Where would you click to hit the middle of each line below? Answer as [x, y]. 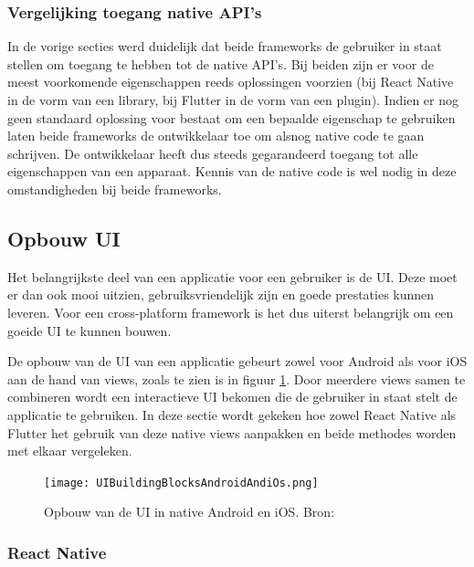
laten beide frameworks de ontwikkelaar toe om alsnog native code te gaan [216, 136]
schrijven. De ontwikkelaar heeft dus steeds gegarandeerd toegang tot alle [213, 153]
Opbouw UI [64, 238]
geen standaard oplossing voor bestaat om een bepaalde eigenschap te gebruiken [232, 117]
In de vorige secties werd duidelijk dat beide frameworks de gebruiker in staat [225, 46]
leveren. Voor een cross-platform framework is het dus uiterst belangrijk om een [231, 312]
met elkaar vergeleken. [70, 451]
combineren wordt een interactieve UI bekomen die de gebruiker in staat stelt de [232, 397]
